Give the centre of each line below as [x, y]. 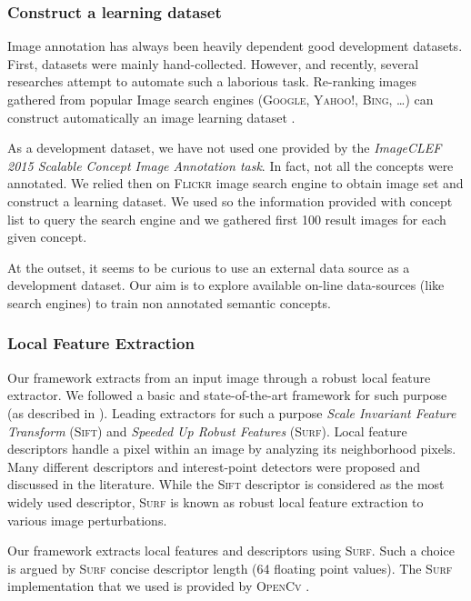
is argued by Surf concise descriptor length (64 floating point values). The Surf [230, 568]
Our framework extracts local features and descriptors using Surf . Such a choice [231, 551]
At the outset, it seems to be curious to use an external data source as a [209, 267]
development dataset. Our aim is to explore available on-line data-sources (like [226, 285]
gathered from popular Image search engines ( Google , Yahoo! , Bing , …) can [220, 99]
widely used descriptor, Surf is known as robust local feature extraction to [215, 501]
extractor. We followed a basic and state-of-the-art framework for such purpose [227, 395]
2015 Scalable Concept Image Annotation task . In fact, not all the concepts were [230, 165]
